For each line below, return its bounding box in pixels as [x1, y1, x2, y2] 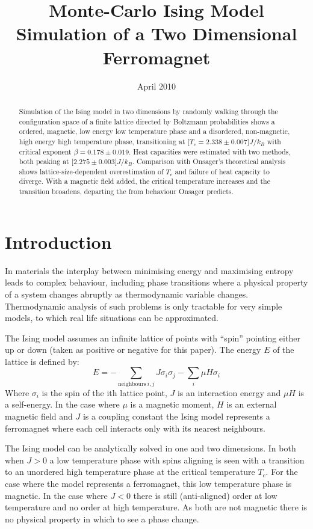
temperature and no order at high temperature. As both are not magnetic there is [5, 501, 308, 513]
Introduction [5, 229, 112, 254]
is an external [226, 398, 277, 411]
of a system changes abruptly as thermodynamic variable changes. [5, 287, 249, 300]
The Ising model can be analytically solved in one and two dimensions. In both [5, 442, 296, 454]
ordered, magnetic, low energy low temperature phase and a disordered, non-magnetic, [19, 126, 290, 136]
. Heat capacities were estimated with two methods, [129, 146, 291, 156]
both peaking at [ [19, 156, 73, 167]
